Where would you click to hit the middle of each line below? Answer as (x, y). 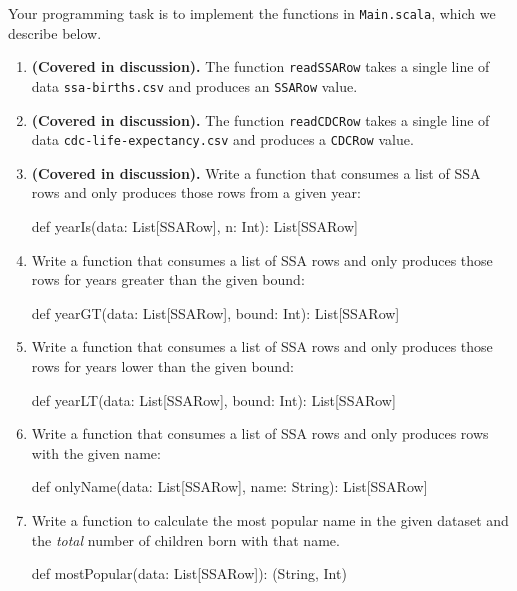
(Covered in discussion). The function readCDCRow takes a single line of (260, 119)
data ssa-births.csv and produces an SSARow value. (194, 85)
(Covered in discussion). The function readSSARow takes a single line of (260, 66)
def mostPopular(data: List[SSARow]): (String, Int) (189, 573)
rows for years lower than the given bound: (162, 366)
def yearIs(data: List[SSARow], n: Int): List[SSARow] (194, 226)
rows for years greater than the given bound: (168, 279)
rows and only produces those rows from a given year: (196, 192)
